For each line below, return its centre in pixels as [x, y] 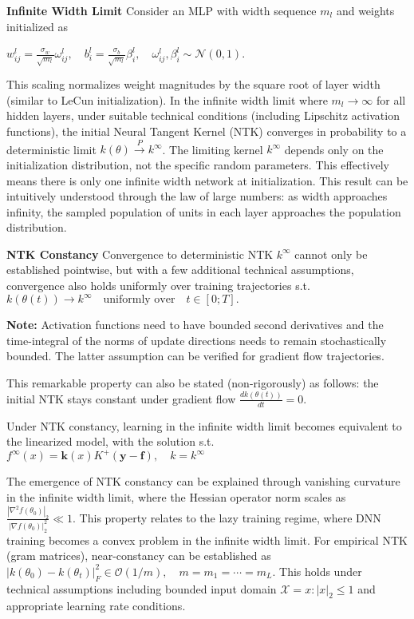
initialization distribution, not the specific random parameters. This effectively [198, 164]
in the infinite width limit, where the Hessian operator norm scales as [176, 496]
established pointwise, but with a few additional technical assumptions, [180, 270]
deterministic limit [51, 149]
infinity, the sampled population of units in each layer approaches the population [204, 211]
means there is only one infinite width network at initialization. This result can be [207, 180]
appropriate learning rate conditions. [96, 606]
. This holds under [317, 571]
